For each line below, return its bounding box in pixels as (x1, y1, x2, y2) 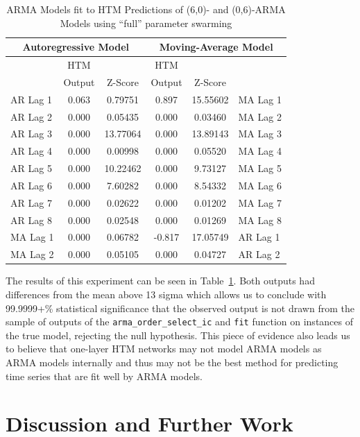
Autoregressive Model (22, 40, 130, 54)
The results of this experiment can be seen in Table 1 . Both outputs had (6, 273, 315, 288)
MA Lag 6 (238, 178, 282, 192)
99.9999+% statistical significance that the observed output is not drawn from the (6, 300, 354, 315)
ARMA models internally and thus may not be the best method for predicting (6, 355, 338, 370)
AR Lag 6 (10, 178, 52, 192)
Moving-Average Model (159, 40, 273, 54)
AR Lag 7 (10, 195, 52, 209)
